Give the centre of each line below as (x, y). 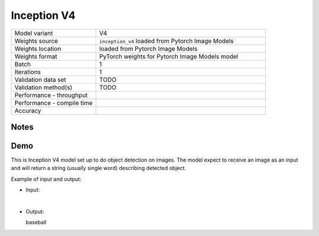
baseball (36, 222)
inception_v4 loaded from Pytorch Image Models (167, 41)
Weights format (36, 56)
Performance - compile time (53, 103)
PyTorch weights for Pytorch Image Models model (169, 56)
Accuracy (28, 110)
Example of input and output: (46, 179)
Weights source (36, 41)
